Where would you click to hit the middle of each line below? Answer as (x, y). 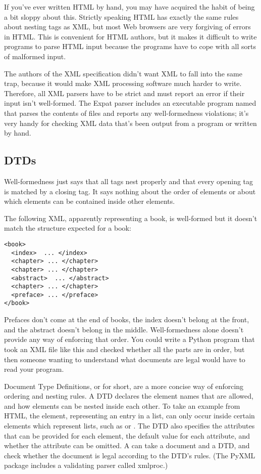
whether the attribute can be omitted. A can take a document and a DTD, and (127, 445)
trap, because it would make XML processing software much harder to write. (123, 83)
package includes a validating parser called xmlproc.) (86, 465)
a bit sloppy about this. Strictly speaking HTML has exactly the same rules (121, 16)
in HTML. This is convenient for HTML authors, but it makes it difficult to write (130, 36)
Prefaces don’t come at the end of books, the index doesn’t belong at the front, (127, 319)
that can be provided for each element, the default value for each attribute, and (127, 435)
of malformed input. (35, 56)
